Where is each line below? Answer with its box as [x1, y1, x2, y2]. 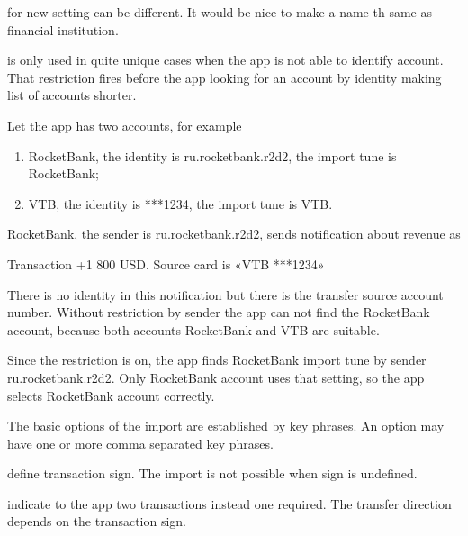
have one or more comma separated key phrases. [7, 433, 274, 452]
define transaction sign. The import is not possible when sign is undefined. [7, 464, 418, 483]
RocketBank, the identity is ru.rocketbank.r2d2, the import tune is [28, 146, 397, 165]
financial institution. [7, 20, 119, 39]
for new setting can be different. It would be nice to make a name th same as [7, 3, 432, 21]
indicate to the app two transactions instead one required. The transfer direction [7, 494, 452, 513]
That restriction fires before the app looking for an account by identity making [7, 68, 442, 86]
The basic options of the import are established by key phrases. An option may [7, 416, 445, 435]
